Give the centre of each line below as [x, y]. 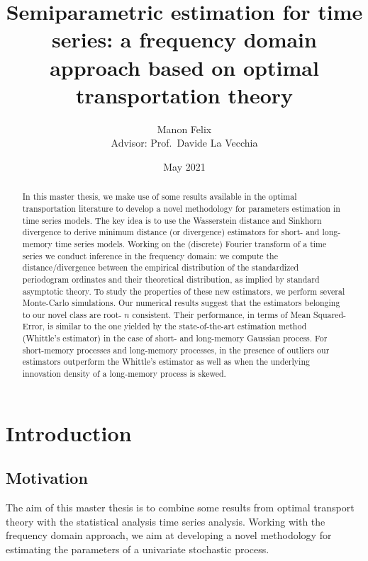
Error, [34, 326]
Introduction [69, 432]
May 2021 [184, 166]
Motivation [47, 478]
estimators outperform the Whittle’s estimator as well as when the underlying [166, 362]
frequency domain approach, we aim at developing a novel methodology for [169, 535]
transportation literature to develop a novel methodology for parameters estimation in [181, 208]
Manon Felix [184, 129]
